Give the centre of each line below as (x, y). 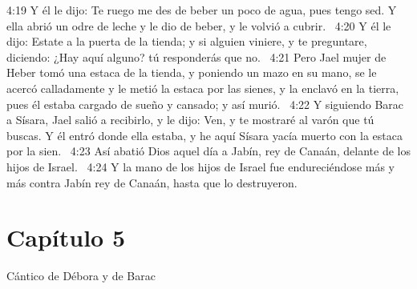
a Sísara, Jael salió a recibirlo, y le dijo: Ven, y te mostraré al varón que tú (190, 120)
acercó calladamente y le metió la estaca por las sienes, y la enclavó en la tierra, (203, 88)
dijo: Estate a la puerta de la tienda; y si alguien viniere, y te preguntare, (187, 41)
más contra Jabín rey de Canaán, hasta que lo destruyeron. (152, 182)
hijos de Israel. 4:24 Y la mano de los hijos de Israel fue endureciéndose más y (200, 166)
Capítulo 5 (66, 237)
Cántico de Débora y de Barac (81, 276)
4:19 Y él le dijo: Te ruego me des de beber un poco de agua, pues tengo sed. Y (202, 10)
